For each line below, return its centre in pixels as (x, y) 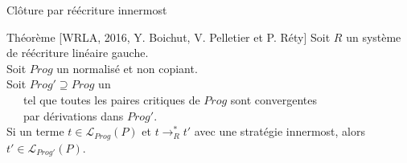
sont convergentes (273, 99)
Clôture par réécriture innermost (87, 10)
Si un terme (35, 131)
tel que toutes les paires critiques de (111, 99)
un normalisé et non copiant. (127, 68)
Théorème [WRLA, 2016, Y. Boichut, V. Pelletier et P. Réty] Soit (169, 37)
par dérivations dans (73, 115)
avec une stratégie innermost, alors (280, 131)
